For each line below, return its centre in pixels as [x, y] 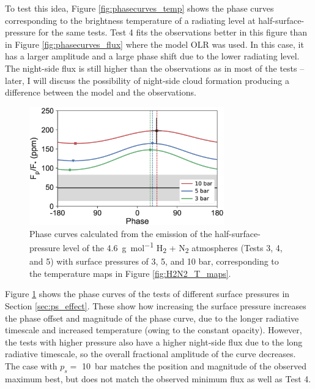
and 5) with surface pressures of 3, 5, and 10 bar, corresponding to [154, 261]
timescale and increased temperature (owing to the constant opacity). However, [154, 330]
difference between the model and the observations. [101, 92]
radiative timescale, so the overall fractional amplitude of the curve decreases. [150, 354]
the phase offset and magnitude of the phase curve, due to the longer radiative [152, 318]
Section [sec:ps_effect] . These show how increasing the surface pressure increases [156, 306]
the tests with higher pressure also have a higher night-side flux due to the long [154, 342]
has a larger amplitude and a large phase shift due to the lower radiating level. [152, 56]
